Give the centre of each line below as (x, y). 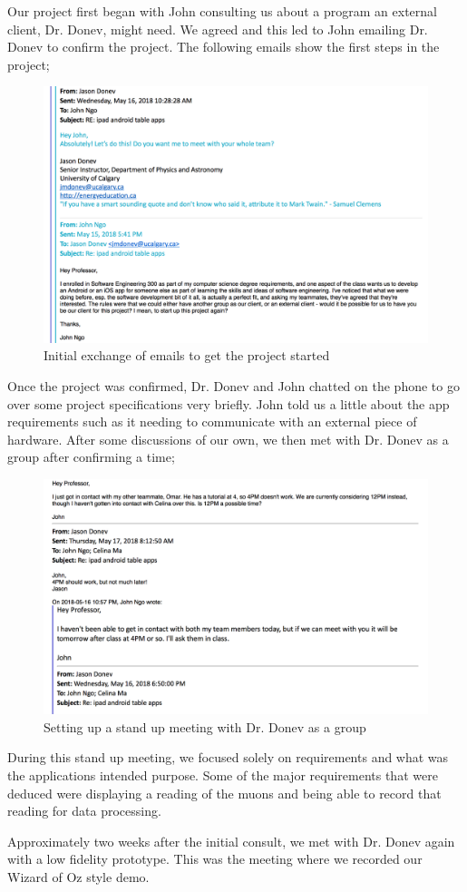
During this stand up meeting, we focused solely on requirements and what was (228, 757)
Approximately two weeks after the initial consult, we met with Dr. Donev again (231, 841)
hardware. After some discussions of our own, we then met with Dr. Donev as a (228, 439)
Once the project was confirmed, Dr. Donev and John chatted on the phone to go (233, 385)
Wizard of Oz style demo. (78, 876)
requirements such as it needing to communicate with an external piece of (212, 421)
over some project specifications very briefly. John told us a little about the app (229, 403)
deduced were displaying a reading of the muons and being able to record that (224, 793)
